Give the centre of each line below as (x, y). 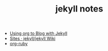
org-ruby (18, 44)
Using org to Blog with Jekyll (38, 33)
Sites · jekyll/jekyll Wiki (33, 38)
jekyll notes (79, 9)
